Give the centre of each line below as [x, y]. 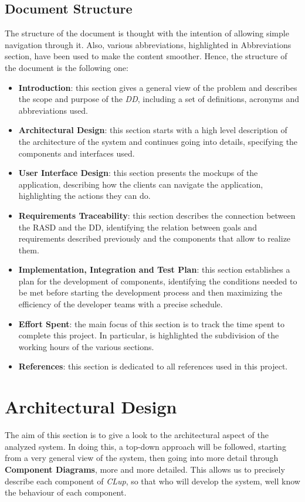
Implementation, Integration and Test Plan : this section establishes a [154, 269]
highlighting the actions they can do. [84, 196]
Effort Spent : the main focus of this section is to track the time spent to [151, 323]
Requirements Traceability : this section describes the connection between [157, 215]
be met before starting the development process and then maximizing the [150, 292]
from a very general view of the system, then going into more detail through [142, 458]
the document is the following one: [67, 67]
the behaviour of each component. [66, 492]
